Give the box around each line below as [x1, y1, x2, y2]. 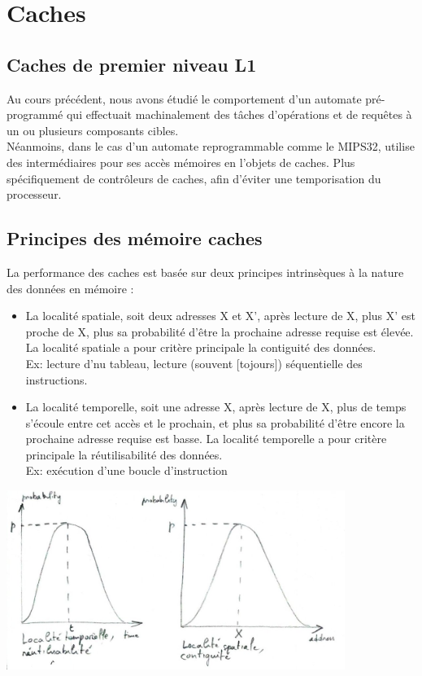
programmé [7, 106, 63, 123]
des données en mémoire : [7, 279, 134, 296]
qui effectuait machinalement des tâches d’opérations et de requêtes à [66, 106, 412, 123]
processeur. [7, 186, 62, 203]
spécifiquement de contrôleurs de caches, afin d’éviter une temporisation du [7, 169, 381, 187]
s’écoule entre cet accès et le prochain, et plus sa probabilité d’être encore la [25, 414, 405, 431]
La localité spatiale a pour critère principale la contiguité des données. [25, 339, 376, 356]
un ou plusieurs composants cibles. [7, 121, 179, 138]
